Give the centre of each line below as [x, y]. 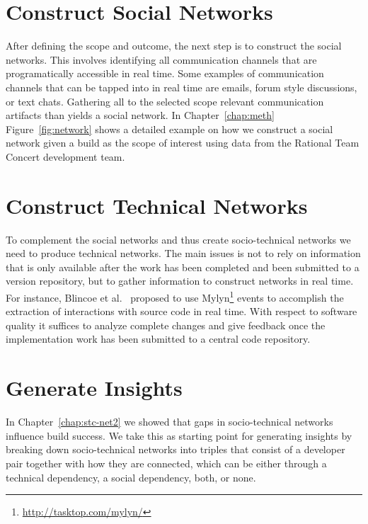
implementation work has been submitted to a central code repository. [158, 339]
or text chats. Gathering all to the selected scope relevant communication [165, 101]
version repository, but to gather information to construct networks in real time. [180, 281]
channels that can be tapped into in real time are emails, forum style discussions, [182, 87]
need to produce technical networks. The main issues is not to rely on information [183, 253]
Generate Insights [94, 388]
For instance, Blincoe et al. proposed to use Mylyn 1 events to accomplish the [175, 296]
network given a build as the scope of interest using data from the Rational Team [183, 143]
